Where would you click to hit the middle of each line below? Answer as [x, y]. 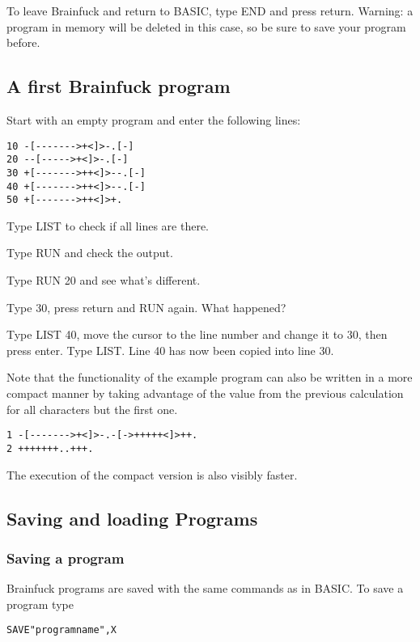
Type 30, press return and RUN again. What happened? [146, 307]
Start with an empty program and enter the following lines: [154, 119]
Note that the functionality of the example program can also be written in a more [210, 377]
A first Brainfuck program [119, 86]
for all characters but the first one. [92, 409]
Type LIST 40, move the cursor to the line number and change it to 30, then [197, 334]
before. [23, 42]
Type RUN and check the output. [90, 253]
